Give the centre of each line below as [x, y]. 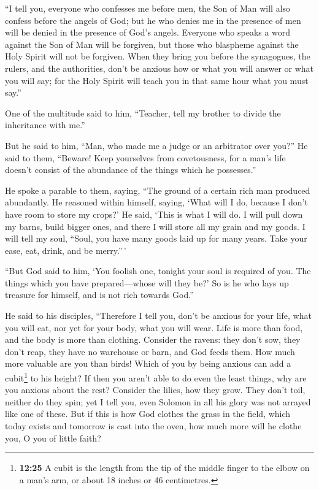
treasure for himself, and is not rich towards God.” [99, 295]
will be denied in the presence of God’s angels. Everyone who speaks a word [148, 32]
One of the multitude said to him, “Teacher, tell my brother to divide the [143, 113]
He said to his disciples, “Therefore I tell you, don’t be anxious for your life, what [158, 316]
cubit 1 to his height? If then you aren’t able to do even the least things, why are [156, 377]
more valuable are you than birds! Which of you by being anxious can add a [148, 363]
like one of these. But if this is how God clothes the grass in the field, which [148, 414]
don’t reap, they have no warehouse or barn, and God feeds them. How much [150, 351]
